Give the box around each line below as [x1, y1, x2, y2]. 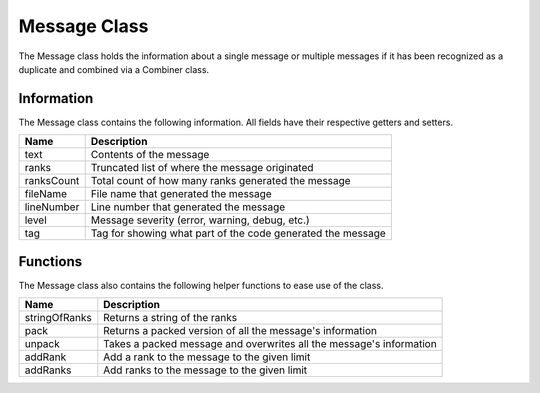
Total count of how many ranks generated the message [90, 174, 351, 188]
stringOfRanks [24, 311, 92, 325]
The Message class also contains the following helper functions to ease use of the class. [18, 279, 384, 291]
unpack [24, 337, 60, 351]
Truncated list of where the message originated [90, 161, 314, 175]
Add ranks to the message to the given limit [103, 363, 308, 377]
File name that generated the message [90, 187, 272, 201]
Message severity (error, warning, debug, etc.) [90, 213, 310, 227]
